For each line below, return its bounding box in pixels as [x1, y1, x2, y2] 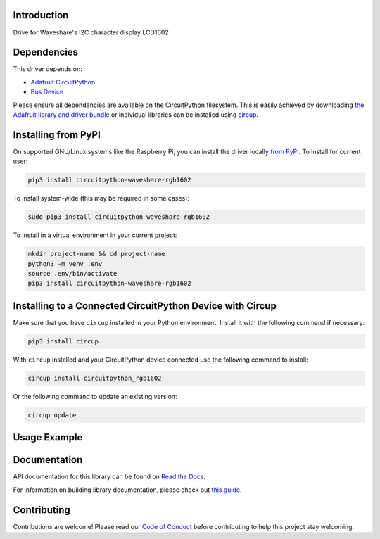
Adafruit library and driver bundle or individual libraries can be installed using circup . [13, 110, 259, 119]
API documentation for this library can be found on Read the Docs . [13, 472, 206, 481]
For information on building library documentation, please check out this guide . [13, 486, 242, 494]
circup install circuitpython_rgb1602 [27, 374, 162, 382]
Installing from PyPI [13, 129, 101, 141]
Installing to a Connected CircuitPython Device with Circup [13, 300, 277, 312]
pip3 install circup [27, 337, 99, 345]
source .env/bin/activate [27, 269, 118, 277]
